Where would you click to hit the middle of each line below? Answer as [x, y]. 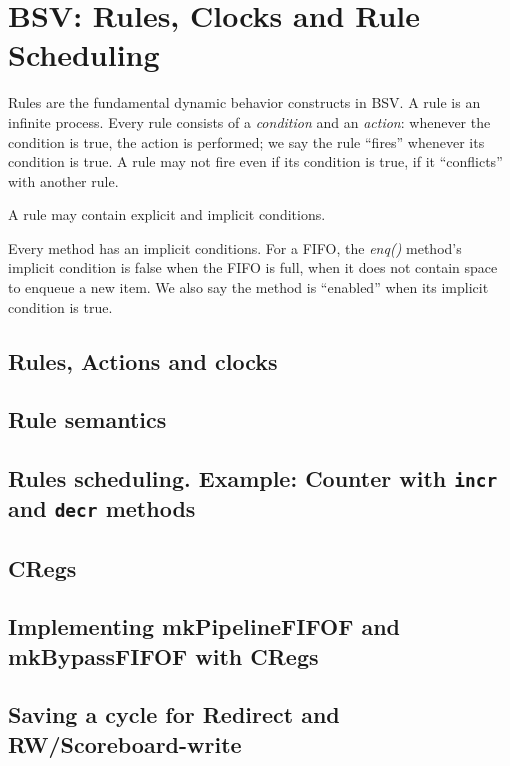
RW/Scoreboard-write [125, 743]
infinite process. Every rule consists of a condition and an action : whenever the [249, 121]
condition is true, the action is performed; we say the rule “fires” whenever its [246, 141]
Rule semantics [87, 419]
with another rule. [63, 180]
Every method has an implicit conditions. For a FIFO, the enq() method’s [235, 247]
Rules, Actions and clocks [143, 360]
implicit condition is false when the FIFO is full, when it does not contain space [253, 267]
